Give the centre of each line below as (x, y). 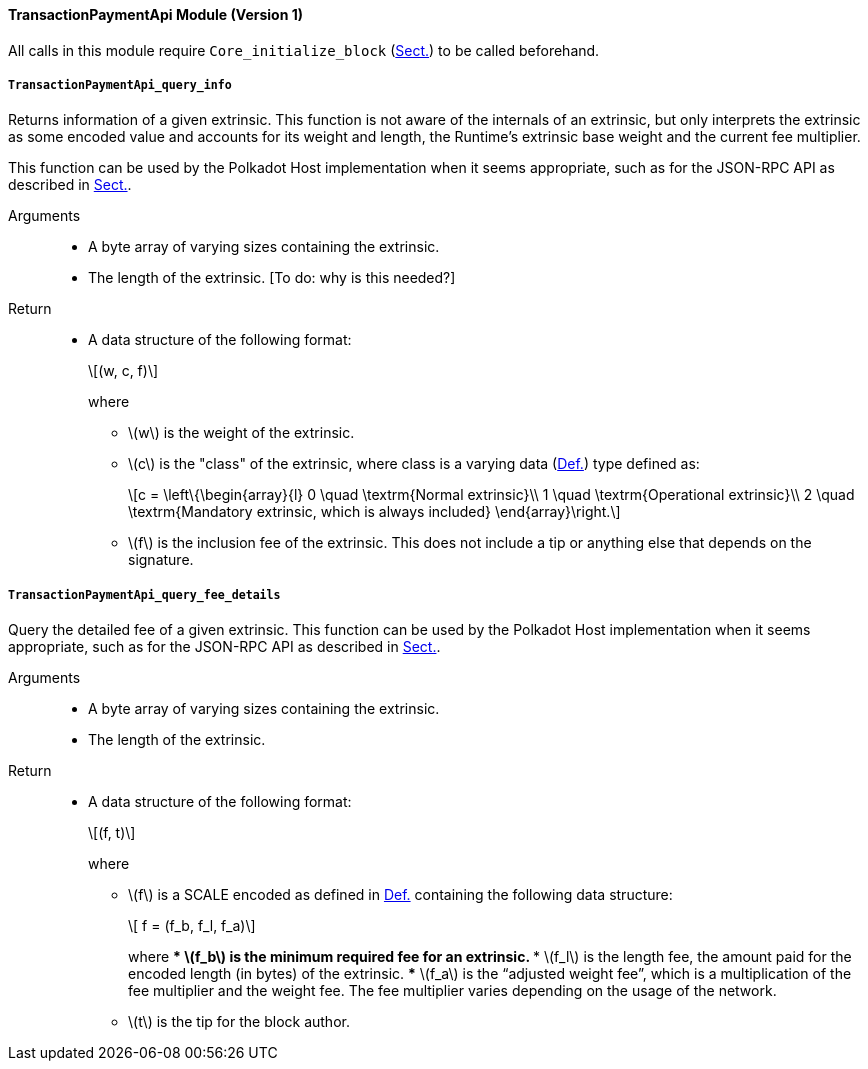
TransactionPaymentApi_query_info (120, 85)
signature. (161, 560)
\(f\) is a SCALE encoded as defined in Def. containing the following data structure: (400, 895)
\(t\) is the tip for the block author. (239, 1022)
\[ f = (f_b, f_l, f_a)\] (192, 926)
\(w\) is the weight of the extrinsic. (241, 433)
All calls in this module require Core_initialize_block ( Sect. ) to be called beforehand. (304, 50)
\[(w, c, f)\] (123, 371)
